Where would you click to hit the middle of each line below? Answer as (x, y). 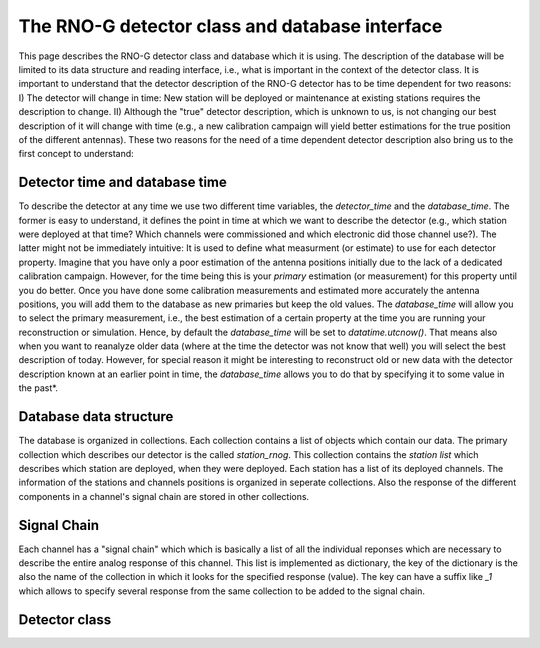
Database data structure (96, 416)
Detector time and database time (122, 182)
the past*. (38, 388)
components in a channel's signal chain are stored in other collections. (164, 496)
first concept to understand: (76, 154)
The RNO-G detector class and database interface (230, 26)
